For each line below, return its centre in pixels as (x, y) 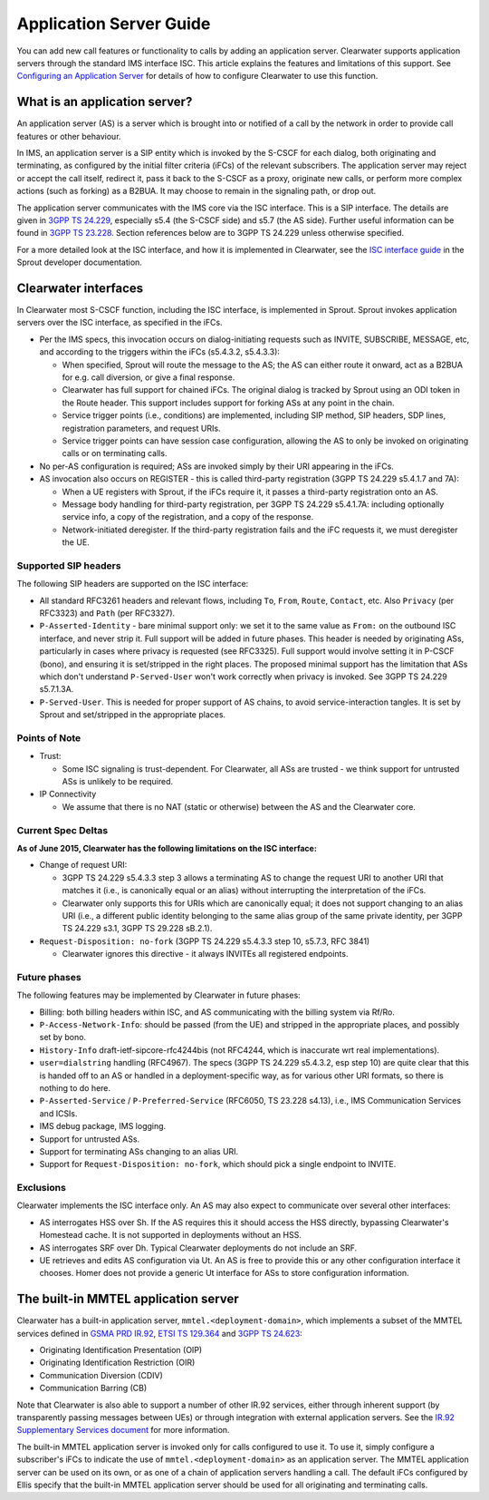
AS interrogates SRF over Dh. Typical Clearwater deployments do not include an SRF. (198, 1248)
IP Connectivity (68, 794)
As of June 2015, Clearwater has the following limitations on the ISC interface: (167, 848)
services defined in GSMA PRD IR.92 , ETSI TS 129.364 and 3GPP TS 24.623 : (159, 1333)
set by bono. (62, 1037)
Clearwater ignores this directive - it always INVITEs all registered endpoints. (205, 954)
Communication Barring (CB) (93, 1388)
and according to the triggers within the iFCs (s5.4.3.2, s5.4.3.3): (160, 352)
